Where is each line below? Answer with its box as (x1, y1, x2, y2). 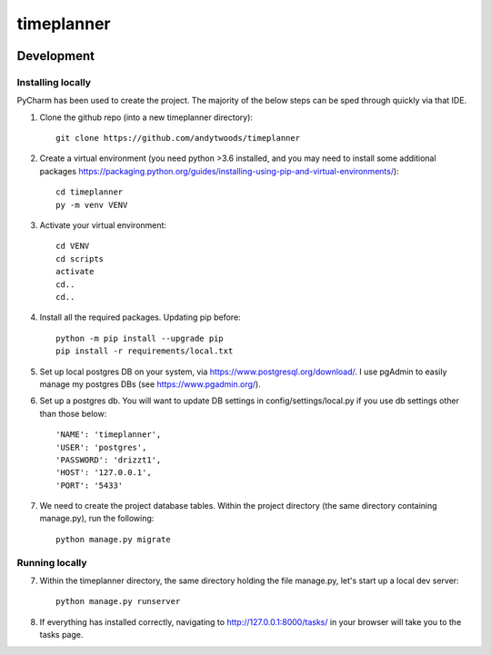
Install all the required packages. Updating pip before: (39, 312, 241, 323)
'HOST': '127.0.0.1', (55, 468, 152, 478)
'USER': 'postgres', (55, 442, 147, 452)
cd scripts (55, 253, 105, 263)
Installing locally (16, 75, 91, 88)
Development (16, 48, 95, 64)
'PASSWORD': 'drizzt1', (55, 454, 162, 465)
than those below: (39, 408, 107, 419)
